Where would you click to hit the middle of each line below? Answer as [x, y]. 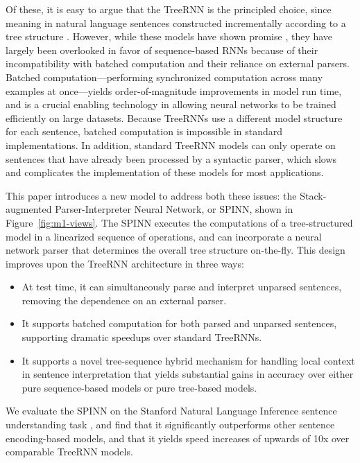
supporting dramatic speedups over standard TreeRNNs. [142, 337]
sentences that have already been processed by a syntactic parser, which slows [171, 158]
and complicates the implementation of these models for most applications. [165, 172]
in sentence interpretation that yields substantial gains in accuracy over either [188, 374]
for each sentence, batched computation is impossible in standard [144, 131]
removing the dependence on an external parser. [124, 300]
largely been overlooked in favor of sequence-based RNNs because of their [162, 50]
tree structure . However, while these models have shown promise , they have [169, 36]
